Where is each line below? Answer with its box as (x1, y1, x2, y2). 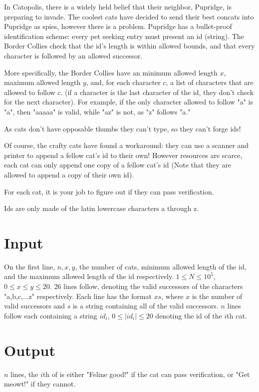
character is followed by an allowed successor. (4, 50, 143, 60)
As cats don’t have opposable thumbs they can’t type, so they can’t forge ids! (4, 123, 241, 133)
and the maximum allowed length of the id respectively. (4, 271, 174, 281)
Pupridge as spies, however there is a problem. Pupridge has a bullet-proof (4, 21, 232, 31)
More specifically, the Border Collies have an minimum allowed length (4, 67, 218, 77)
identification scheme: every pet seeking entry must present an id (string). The (4, 30, 244, 41)
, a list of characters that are (166, 77, 254, 87)
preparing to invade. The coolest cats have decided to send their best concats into (4, 11, 254, 21)
